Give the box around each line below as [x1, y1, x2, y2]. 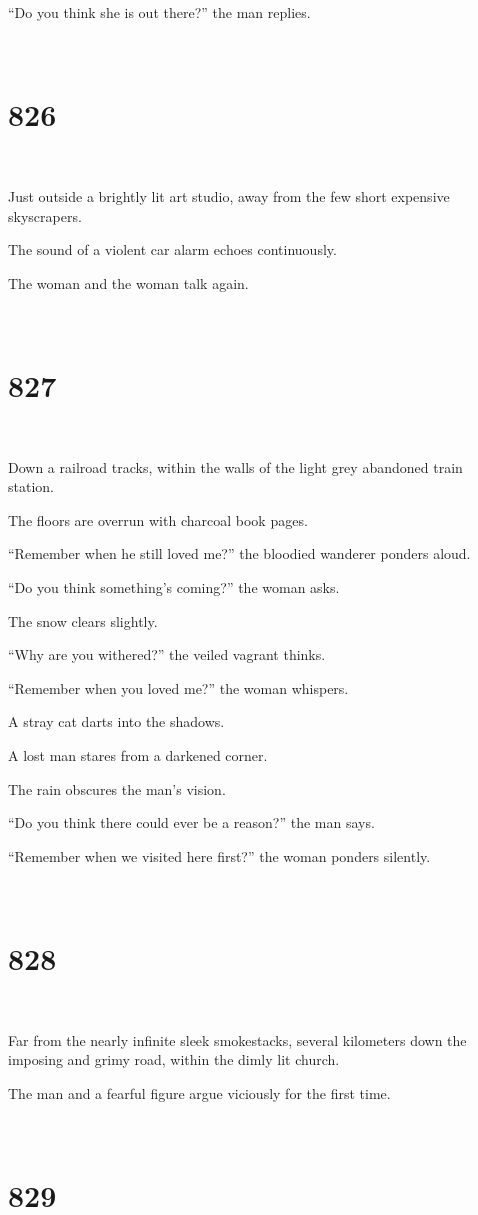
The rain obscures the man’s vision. [8, 778, 226, 799]
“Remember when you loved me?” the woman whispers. [8, 677, 349, 698]
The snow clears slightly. [8, 610, 158, 631]
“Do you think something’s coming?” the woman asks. [8, 576, 340, 597]
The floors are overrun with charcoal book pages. [8, 509, 308, 530]
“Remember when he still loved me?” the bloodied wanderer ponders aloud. [8, 543, 471, 564]
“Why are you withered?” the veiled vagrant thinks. [8, 644, 326, 665]
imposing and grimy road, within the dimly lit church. [8, 1049, 340, 1070]
